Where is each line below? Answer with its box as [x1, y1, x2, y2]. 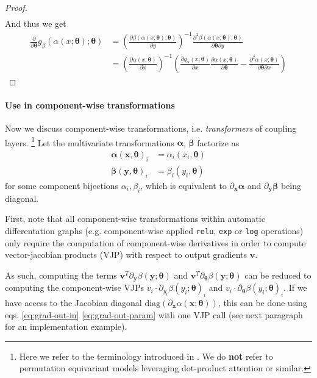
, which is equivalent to [140, 179, 227, 191]
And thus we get [5, 17, 66, 30]
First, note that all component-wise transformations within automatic [5, 212, 265, 225]
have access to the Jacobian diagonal [5, 296, 142, 308]
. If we [283, 281, 307, 294]
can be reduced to [244, 268, 312, 281]
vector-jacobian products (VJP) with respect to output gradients [5, 248, 248, 261]
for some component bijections [5, 179, 119, 191]
